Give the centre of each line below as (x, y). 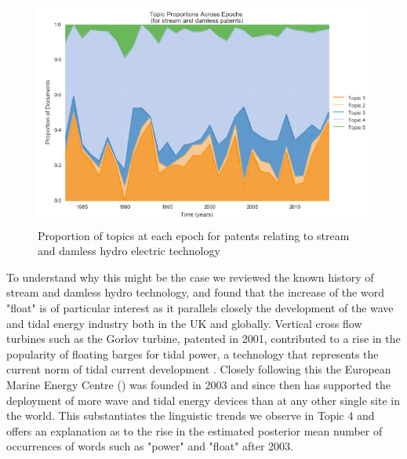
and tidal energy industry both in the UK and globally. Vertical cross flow (184, 323)
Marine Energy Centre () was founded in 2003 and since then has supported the (198, 384)
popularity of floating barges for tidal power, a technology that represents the (193, 353)
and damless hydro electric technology (129, 251)
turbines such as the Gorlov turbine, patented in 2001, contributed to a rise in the (203, 339)
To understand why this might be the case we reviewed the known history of (190, 277)
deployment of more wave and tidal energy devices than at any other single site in (203, 400)
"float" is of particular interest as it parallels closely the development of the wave (200, 307)
